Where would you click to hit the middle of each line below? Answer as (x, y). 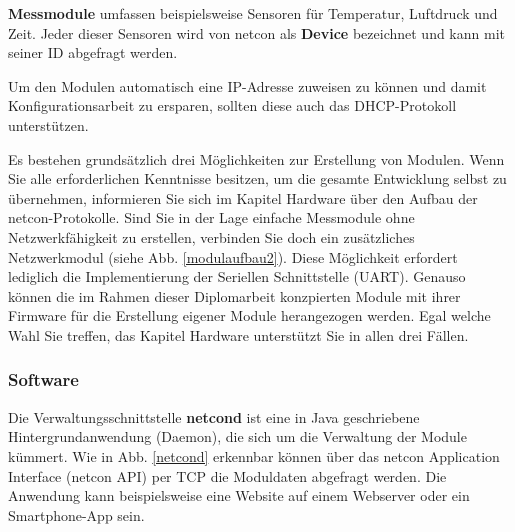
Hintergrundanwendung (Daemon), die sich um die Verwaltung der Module (237, 436)
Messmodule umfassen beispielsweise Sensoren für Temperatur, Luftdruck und (253, 13)
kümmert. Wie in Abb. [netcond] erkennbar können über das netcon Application (254, 455)
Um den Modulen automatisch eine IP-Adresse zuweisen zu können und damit (247, 85)
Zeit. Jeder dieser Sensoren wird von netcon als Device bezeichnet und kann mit (256, 32)
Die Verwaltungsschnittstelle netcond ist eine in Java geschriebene (214, 416)
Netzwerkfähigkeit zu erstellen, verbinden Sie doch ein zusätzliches (211, 236)
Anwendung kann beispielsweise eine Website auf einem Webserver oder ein (239, 495)
